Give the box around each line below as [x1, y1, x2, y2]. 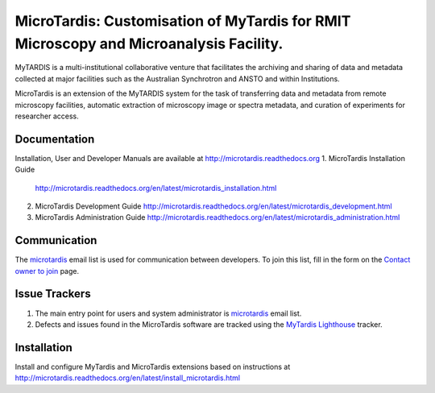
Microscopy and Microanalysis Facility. [14, 35, 284, 52]
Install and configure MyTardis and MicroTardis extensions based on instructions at [14, 362, 291, 371]
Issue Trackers [14, 287, 92, 301]
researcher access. [14, 111, 80, 121]
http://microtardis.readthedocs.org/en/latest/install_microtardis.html [14, 373, 241, 383]
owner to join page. [14, 266, 80, 275]
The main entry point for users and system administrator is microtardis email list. [35, 308, 302, 318]
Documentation [14, 132, 95, 146]
